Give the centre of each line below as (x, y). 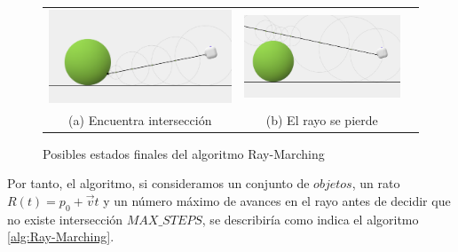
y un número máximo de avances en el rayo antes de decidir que (277, 200)
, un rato (376, 183)
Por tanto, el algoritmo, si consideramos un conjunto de (158, 183)
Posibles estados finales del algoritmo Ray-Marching (184, 153)
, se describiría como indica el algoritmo (310, 219)
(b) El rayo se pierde (322, 119)
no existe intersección (65, 219)
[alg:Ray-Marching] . (61, 236)
